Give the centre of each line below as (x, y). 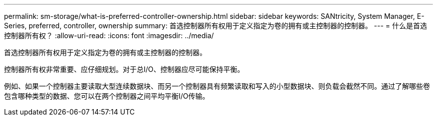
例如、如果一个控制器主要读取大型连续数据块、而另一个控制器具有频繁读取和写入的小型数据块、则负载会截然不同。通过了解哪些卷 (217, 86)
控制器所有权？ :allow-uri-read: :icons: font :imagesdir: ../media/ (109, 35)
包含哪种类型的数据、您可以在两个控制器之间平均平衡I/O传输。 (107, 96)
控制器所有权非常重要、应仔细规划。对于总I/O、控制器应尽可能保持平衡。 (124, 69)
